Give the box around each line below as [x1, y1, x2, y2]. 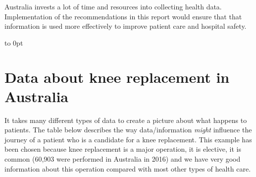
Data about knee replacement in [4, 66, 230, 87]
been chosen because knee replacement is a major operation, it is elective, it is [4, 144, 241, 154]
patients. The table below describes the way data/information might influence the [4, 124, 252, 135]
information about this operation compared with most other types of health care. [4, 163, 251, 174]
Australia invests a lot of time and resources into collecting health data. [4, 1, 222, 11]
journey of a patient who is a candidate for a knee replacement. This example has [4, 134, 252, 144]
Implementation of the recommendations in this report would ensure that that [4, 11, 242, 21]
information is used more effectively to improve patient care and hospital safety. [4, 21, 247, 31]
